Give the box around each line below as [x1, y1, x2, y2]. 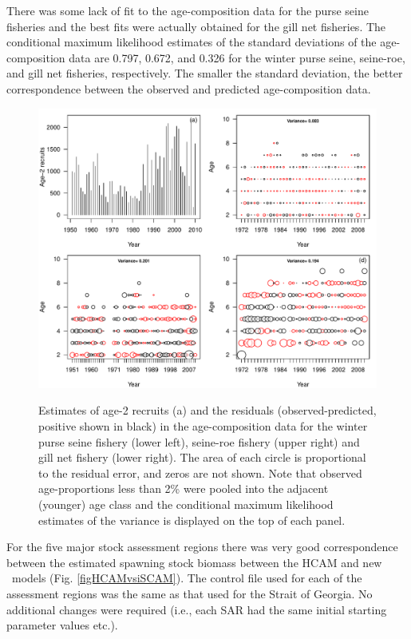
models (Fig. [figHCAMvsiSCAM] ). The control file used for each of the [11, 570, 362, 586]
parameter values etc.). [6, 617, 118, 633]
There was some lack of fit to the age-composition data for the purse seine [6, 2, 369, 18]
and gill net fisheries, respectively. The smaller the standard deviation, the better [6, 65, 403, 81]
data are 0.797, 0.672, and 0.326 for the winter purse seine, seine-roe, [69, 49, 405, 65]
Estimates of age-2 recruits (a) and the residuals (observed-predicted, [38, 402, 377, 419]
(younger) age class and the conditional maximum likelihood [38, 496, 334, 513]
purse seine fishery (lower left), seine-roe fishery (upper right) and [38, 433, 360, 450]
